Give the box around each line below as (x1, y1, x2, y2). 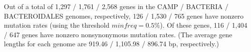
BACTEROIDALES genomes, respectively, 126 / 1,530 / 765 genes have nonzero (4, 10, 244, 21)
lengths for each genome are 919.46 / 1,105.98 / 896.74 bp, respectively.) (4, 39, 219, 49)
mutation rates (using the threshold (4, 20, 110, 30)
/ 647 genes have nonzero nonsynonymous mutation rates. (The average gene (4, 29, 232, 39)
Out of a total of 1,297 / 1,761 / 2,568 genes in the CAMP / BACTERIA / (4, 1, 229, 11)
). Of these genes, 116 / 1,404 (160, 20, 248, 30)
